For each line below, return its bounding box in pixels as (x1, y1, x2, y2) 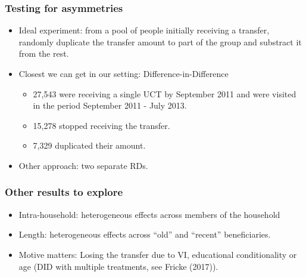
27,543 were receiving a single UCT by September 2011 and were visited (33, 87, 296, 100)
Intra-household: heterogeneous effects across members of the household (18, 208, 280, 220)
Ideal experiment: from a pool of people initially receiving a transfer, (18, 24, 270, 36)
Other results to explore (5, 184, 123, 199)
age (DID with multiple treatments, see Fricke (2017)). (18, 260, 218, 272)
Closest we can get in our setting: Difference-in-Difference (18, 67, 229, 79)
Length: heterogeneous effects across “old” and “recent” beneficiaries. (18, 228, 271, 241)
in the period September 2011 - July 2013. (33, 99, 187, 112)
